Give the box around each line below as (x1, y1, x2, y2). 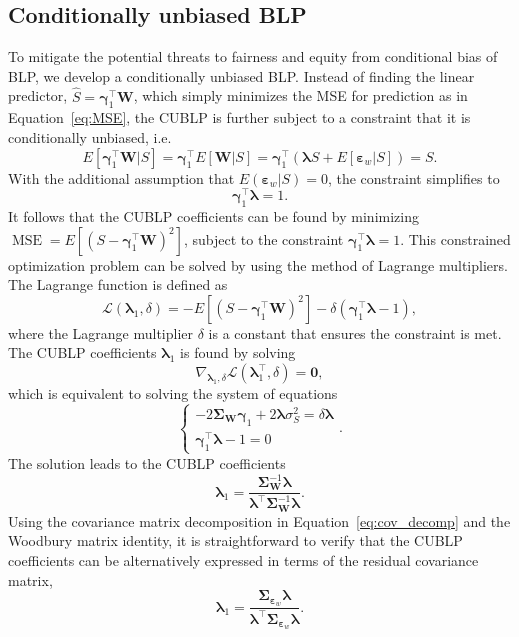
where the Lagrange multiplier (8, 322, 194, 343)
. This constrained (400, 228, 511, 249)
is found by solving (180, 342, 296, 363)
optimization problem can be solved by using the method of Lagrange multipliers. (8, 254, 508, 275)
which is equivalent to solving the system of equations (8, 383, 338, 404)
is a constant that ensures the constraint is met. (208, 322, 502, 343)
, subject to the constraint (184, 228, 344, 249)
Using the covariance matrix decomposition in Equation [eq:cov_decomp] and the (8, 510, 511, 531)
